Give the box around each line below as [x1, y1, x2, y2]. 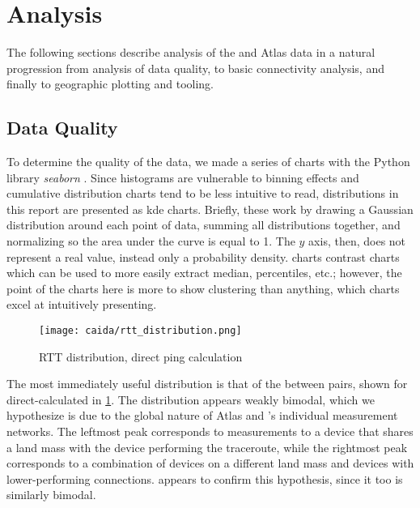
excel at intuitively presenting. [6, 296, 157, 313]
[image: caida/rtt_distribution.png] [39, 325, 242, 337]
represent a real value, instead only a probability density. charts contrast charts [6, 248, 400, 265]
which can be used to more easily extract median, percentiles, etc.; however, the [6, 264, 402, 281]
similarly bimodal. [6, 486, 96, 503]
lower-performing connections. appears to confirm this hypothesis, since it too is [6, 470, 403, 487]
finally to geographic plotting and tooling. [6, 75, 214, 92]
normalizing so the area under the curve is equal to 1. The [6, 233, 295, 250]
